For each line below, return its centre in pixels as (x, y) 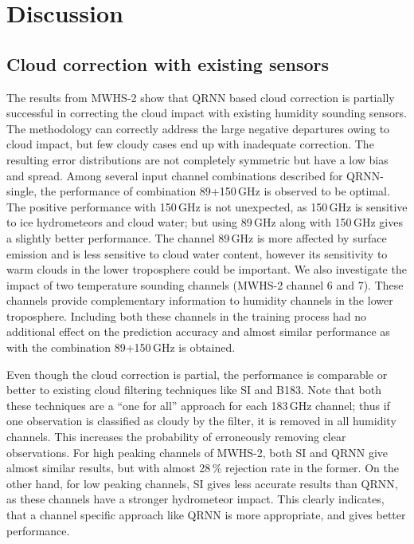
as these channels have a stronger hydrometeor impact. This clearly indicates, (195, 499)
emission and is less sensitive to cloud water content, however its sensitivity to (197, 253)
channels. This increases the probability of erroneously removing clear (176, 437)
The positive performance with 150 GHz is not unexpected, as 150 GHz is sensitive (207, 206)
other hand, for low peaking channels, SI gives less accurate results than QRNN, (202, 483)
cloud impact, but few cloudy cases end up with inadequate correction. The (190, 144)
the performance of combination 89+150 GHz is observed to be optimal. (215, 191)
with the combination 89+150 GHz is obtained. (121, 347)
